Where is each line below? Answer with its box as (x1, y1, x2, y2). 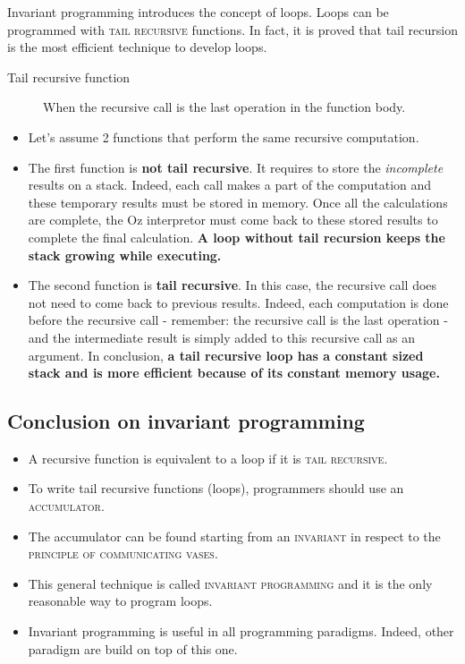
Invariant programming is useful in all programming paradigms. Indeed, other (28, 622, 454, 641)
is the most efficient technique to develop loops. (7, 38, 267, 56)
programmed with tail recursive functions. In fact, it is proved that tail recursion (7, 20, 458, 38)
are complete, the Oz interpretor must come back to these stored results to (28, 210, 438, 229)
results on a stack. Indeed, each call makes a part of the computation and (28, 175, 432, 194)
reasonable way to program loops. (28, 592, 213, 610)
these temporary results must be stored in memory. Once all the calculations (28, 192, 448, 211)
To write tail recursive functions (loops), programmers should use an (28, 479, 404, 498)
